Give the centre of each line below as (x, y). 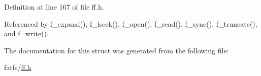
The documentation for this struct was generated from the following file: (117, 50)
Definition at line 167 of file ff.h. (54, 7)
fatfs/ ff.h (18, 67)
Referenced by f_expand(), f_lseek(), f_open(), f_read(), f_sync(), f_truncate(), (131, 23)
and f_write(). (26, 33)
